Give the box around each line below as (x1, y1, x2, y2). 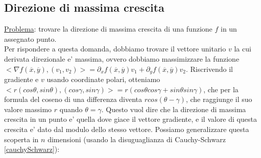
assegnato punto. (4, 33, 57, 44)
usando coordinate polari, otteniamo (46, 74, 160, 85)
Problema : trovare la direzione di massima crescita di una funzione (4, 23, 212, 34)
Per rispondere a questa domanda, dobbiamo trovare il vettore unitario (4, 43, 226, 54)
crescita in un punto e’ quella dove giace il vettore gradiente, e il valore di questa (4, 114, 257, 124)
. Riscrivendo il (185, 63, 233, 74)
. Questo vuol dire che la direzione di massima (101, 103, 246, 114)
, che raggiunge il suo (185, 94, 252, 104)
